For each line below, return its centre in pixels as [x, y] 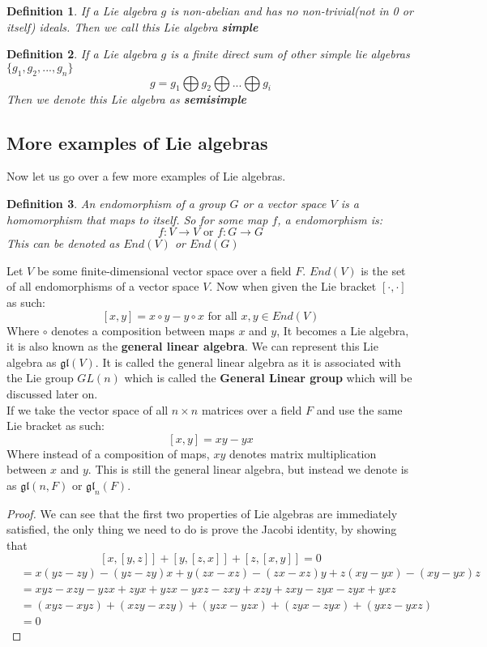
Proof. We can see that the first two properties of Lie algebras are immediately [202, 513]
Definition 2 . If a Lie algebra [82, 54]
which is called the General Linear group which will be [268, 378]
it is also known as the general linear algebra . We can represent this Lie [192, 346]
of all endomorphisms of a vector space [103, 286]
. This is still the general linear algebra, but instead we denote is [248, 469]
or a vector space [284, 203]
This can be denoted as [63, 243]
